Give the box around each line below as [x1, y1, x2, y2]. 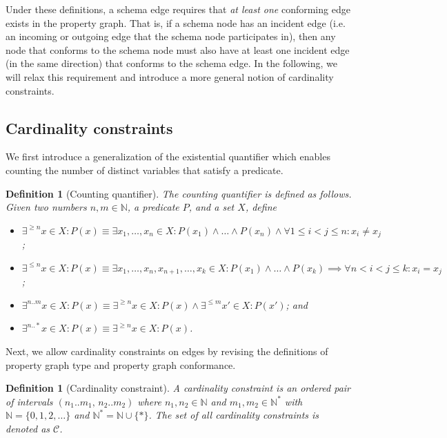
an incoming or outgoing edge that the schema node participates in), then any [6, 29, 336, 44]
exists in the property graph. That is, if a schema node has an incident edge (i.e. [6, 15, 346, 30]
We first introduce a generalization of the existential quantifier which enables [6, 149, 330, 164]
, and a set [188, 200, 235, 214]
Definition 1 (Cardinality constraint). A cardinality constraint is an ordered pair [6, 381, 350, 395]
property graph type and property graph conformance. [6, 357, 236, 372]
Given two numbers [6, 200, 87, 214]
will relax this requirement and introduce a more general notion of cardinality [6, 69, 334, 84]
